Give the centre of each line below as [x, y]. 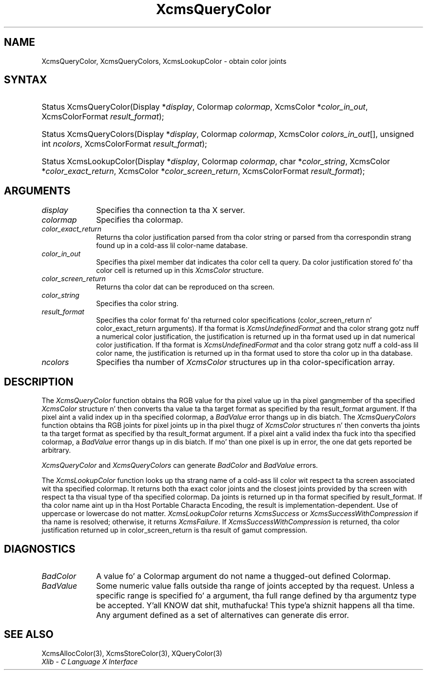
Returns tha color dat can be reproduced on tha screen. [185, 287]
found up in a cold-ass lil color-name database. [172, 246]
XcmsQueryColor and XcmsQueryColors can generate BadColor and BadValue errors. [180, 465]
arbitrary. [56, 450]
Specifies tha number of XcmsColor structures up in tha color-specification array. [245, 362]
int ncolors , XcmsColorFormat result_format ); [124, 144]
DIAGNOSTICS [40, 549]
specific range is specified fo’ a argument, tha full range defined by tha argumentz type [256, 595]
